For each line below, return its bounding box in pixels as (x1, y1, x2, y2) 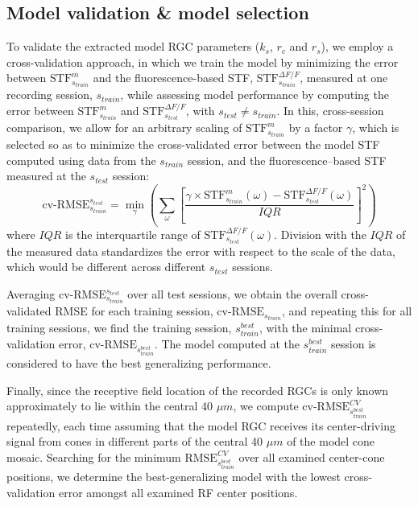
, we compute (233, 397, 299, 414)
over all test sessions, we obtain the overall (127, 286, 337, 302)
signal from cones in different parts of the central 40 (6, 433, 263, 450)
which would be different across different (6, 258, 206, 275)
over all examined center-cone (238, 448, 385, 465)
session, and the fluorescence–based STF (187, 151, 387, 168)
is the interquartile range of (65, 225, 201, 242)
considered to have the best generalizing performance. (6, 355, 271, 372)
